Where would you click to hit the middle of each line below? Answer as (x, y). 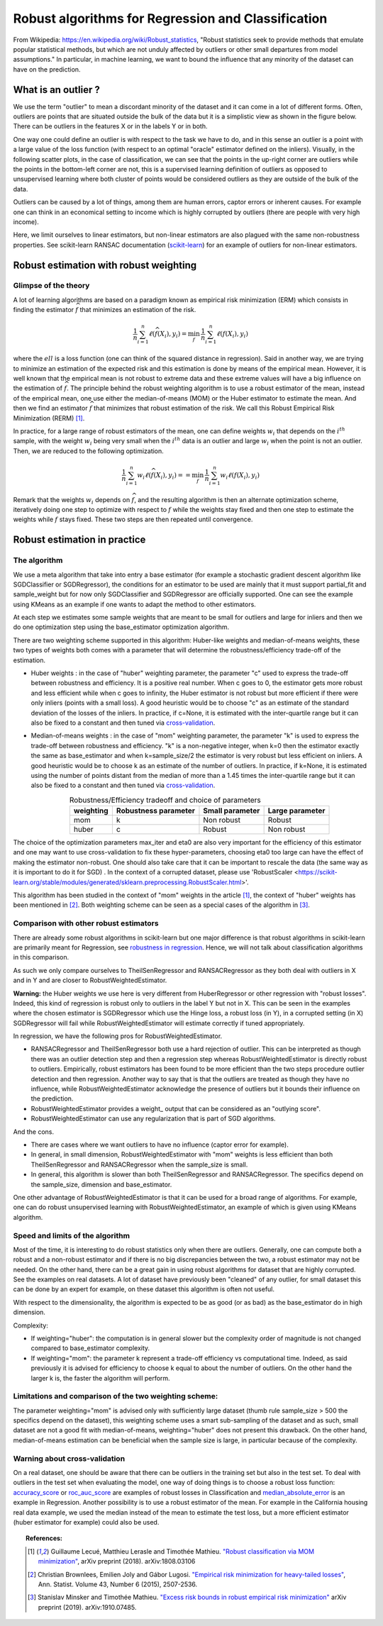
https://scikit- (318, 872)
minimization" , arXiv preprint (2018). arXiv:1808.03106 (117, 1561)
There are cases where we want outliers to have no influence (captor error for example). (160, 1145)
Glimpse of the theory (51, 286)
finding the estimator (44, 310)
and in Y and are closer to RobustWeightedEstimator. (90, 980)
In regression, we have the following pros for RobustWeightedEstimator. (118, 1036)
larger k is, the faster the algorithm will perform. (100, 1378)
